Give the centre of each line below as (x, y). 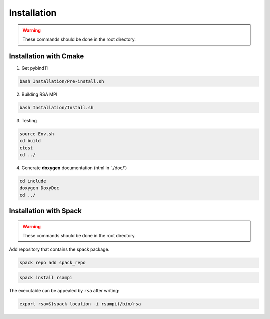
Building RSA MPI (39, 94)
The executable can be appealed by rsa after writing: (64, 291)
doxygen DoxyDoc (40, 188)
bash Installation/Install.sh (57, 108)
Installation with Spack (45, 211)
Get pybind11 (35, 68)
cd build (30, 141)
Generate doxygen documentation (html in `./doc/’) (74, 168)
